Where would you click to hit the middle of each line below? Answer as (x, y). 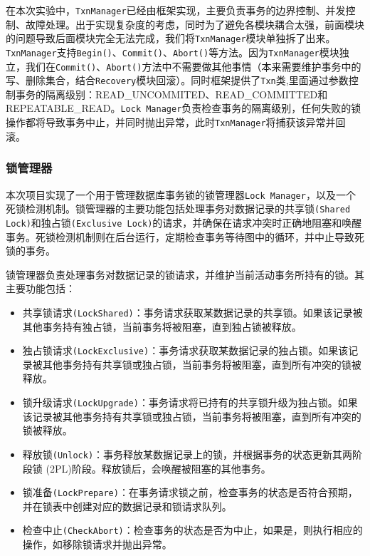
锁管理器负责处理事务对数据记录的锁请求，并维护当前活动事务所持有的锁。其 (185, 274)
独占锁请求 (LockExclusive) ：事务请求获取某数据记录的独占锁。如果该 (185, 350)
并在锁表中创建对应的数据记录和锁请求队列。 (127, 506)
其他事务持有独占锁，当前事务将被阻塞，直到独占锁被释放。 (162, 326)
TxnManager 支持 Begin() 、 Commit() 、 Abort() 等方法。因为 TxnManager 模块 (173, 52)
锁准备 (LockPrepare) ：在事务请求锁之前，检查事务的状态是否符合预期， (190, 492)
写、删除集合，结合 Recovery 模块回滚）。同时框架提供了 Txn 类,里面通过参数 (177, 80)
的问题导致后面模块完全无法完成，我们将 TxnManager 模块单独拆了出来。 (171, 38)
